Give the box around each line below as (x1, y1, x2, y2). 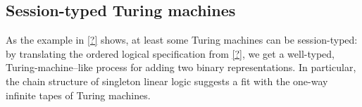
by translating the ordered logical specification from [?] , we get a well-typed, (6, 46, 335, 61)
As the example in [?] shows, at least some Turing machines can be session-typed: (6, 32, 358, 47)
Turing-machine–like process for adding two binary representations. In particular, (6, 60, 356, 75)
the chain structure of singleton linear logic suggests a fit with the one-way (6, 73, 328, 88)
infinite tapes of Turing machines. (6, 87, 151, 102)
